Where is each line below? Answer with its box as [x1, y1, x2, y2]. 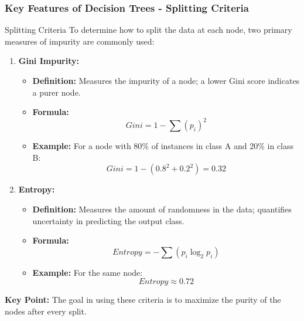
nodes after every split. [5, 305, 87, 317]
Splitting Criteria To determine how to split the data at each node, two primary [5, 23, 292, 36]
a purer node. [32, 86, 81, 98]
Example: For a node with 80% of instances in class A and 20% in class [32, 140, 293, 152]
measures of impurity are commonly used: [5, 35, 155, 47]
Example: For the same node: [32, 266, 143, 278]
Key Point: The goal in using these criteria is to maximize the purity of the [5, 293, 281, 306]
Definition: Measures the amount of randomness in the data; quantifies [32, 203, 292, 215]
